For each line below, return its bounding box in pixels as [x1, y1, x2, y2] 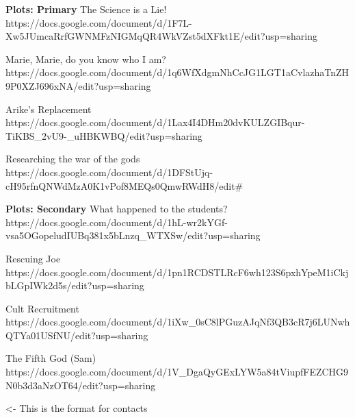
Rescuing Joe [5, 251, 61, 265]
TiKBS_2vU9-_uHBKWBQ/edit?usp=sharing [5, 128, 202, 143]
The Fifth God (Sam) [5, 351, 96, 365]
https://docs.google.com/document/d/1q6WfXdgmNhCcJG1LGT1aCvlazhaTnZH [5, 65, 350, 79]
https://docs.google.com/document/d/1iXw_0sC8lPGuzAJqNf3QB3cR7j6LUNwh [5, 315, 350, 329]
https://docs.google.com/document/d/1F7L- [5, 15, 192, 29]
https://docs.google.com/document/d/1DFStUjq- [5, 164, 213, 179]
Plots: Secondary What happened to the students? [5, 201, 228, 216]
